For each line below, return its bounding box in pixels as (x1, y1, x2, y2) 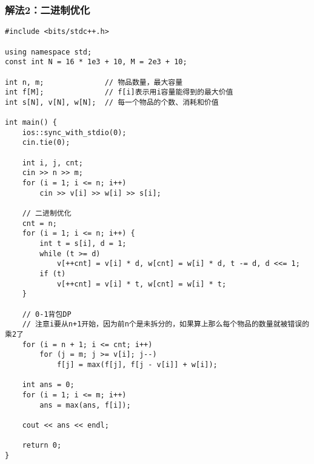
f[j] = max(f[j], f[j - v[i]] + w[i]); (56, 360, 218, 369)
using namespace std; (5, 47, 92, 56)
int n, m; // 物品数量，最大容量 (5, 78, 183, 87)
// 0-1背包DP (22, 310, 72, 319)
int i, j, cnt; (22, 158, 83, 167)
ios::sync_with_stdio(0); (22, 128, 127, 137)
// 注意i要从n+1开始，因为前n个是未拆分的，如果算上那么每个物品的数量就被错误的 (22, 320, 310, 329)
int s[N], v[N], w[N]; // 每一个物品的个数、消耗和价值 (5, 98, 219, 107)
